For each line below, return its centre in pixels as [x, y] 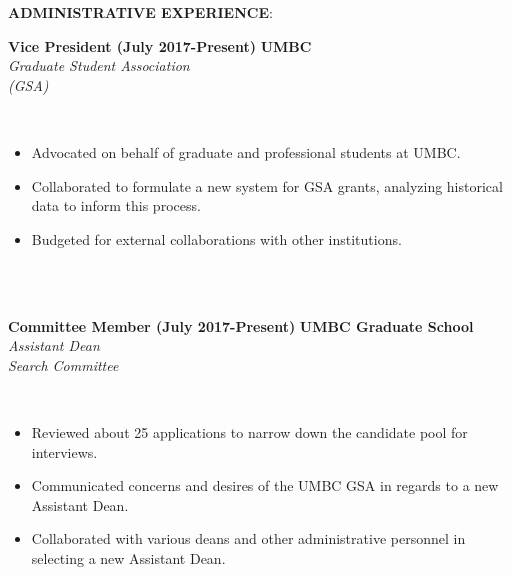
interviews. [64, 451]
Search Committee [63, 364]
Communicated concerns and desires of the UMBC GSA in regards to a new [265, 485]
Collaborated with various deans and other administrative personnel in [248, 538]
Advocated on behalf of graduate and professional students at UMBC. [246, 151]
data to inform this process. [116, 205]
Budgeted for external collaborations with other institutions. [216, 238]
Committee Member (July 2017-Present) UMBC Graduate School [241, 325]
